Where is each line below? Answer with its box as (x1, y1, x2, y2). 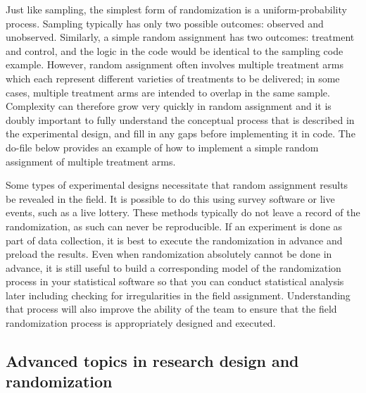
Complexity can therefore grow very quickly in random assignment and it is (6, 99, 332, 113)
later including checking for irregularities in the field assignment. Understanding (6, 287, 351, 302)
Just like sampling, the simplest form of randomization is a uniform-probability (6, 2, 347, 16)
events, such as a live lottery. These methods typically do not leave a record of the (6, 205, 360, 220)
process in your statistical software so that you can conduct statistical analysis (6, 274, 344, 289)
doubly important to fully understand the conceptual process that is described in (6, 112, 355, 127)
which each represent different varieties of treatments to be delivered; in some (6, 70, 340, 85)
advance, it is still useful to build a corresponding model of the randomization (6, 260, 341, 275)
